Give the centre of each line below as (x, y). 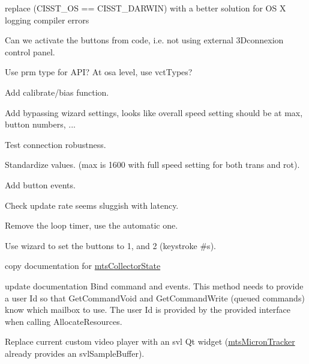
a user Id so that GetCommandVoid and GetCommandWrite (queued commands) (155, 298)
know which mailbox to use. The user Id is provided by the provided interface (148, 310)
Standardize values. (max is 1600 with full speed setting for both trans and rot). (152, 165)
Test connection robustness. (55, 144)
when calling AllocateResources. (64, 321)
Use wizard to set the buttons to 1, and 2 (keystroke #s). (110, 245)
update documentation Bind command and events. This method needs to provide (154, 285)
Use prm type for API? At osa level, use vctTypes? (99, 72)
